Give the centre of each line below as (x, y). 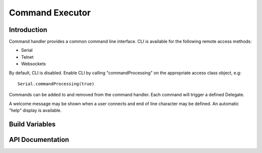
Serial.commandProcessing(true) (56, 84)
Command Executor (50, 13)
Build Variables (32, 124)
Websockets (33, 64)
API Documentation (39, 140)
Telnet (27, 57)
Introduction (28, 30)
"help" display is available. (35, 110)
